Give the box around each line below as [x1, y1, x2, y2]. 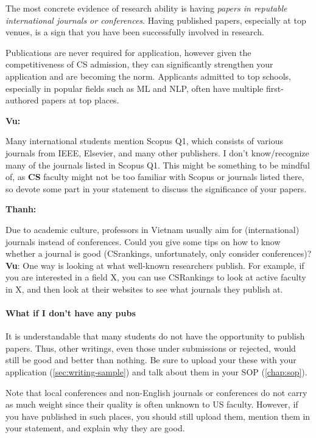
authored [5, 94, 39, 106]
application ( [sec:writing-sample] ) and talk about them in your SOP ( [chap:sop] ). [5, 366, 307, 378]
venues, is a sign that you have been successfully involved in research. [5, 26, 264, 38]
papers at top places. [41, 94, 119, 106]
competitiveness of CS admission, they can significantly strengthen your [5, 58, 273, 71]
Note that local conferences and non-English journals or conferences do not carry [5, 386, 307, 398]
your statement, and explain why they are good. [5, 422, 185, 434]
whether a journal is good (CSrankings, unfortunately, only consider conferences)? [5, 247, 312, 260]
